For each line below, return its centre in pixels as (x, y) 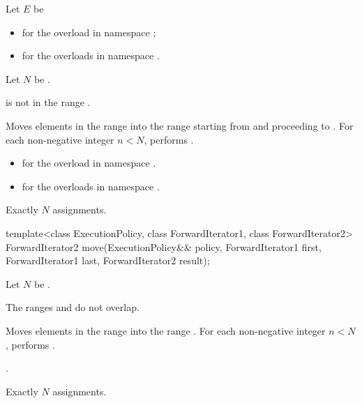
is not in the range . (48, 102)
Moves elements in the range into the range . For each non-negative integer (166, 330)
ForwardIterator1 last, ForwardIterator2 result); (108, 260)
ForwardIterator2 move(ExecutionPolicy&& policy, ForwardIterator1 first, (164, 246)
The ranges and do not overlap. (73, 307)
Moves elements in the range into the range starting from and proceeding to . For (180, 125)
